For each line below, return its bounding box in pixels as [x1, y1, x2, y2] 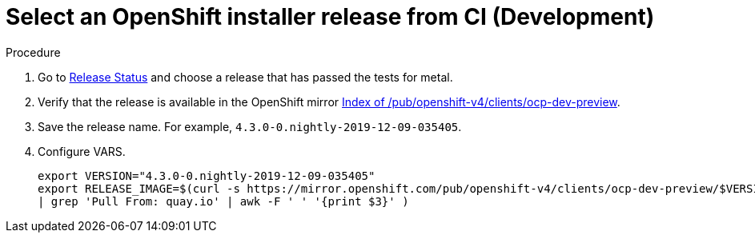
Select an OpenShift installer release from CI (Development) [6, 3, 655, 30]
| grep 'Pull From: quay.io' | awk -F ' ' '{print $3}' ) [38, 194, 409, 208]
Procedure [6, 45, 61, 59]
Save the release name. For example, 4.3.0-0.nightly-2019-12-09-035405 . [38, 119, 462, 133]
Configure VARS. [38, 144, 126, 158]
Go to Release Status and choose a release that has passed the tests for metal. [38, 70, 453, 84]
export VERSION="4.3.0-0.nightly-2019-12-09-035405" [38, 169, 375, 182]
